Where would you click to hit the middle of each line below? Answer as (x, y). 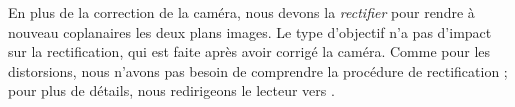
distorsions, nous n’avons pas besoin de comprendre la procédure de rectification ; (258, 70)
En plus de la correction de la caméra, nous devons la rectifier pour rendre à (241, 12)
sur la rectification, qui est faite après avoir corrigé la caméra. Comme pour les (249, 51)
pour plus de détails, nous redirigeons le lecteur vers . (171, 90)
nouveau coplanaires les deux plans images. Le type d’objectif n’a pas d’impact (250, 31)
